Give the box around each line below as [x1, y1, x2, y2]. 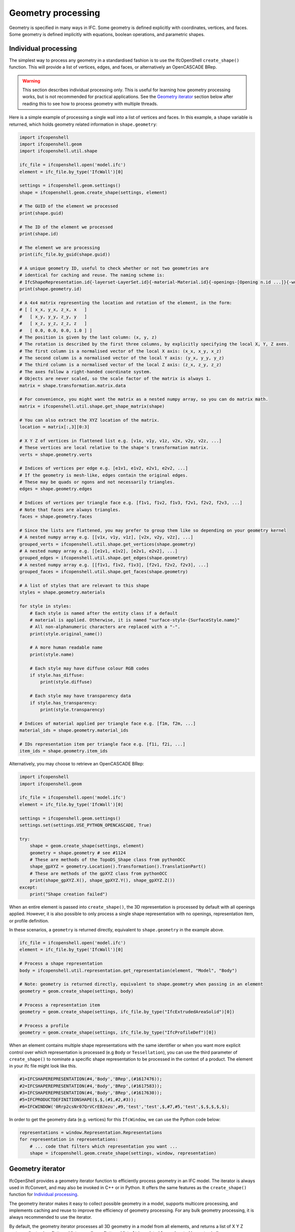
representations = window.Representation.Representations [19, 1129, 162, 1135]
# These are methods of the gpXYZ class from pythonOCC [29, 870, 168, 876]
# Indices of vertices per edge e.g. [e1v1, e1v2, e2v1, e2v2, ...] [19, 466, 188, 471]
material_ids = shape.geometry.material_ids [19, 727, 129, 733]
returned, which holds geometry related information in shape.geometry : [9, 121, 157, 127]
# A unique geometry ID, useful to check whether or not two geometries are [19, 265, 209, 271]
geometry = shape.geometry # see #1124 [29, 850, 126, 856]
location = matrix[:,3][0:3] [19, 424, 90, 430]
